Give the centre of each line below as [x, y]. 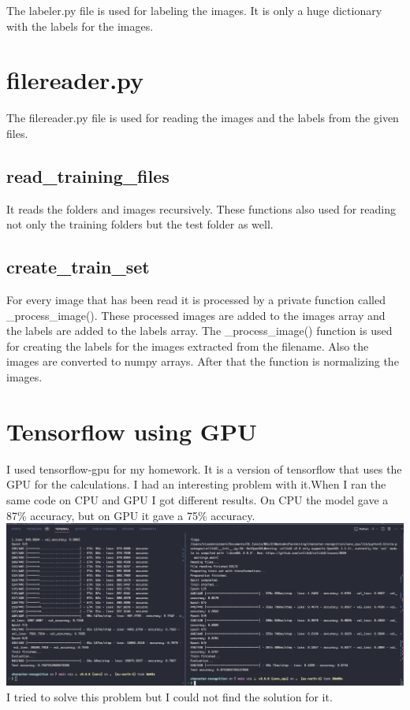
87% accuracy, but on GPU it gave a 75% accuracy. [131, 515]
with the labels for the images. [80, 26]
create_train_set [78, 267]
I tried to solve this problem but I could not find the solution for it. [170, 696]
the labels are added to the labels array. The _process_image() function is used [199, 331]
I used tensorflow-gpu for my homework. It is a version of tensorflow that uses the [204, 468]
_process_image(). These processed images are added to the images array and [196, 315]
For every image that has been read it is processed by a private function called [196, 300]
